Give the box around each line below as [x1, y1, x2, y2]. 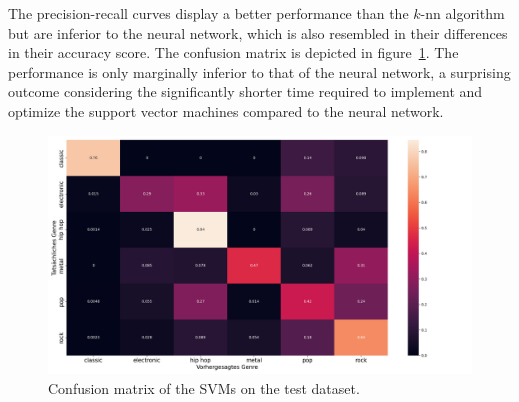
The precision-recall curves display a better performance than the [8, 3, 409, 23]
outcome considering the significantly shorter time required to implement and [8, 81, 483, 102]
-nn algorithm [420, 3, 505, 23]
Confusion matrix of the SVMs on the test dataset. [48, 377, 360, 398]
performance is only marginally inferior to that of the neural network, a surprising [8, 61, 511, 82]
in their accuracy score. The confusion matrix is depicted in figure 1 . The [8, 42, 459, 63]
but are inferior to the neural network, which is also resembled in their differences [8, 22, 508, 43]
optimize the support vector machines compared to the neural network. [8, 100, 444, 121]
